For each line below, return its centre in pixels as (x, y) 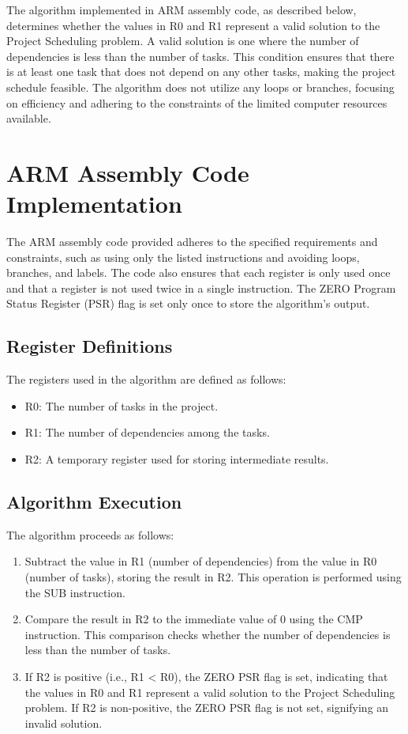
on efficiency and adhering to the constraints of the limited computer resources (197, 102)
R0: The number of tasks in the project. (122, 405)
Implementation (94, 204)
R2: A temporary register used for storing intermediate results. (177, 459)
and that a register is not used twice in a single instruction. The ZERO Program (201, 288)
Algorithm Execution (94, 501)
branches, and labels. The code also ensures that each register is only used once (198, 272)
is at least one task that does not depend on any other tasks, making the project (201, 72)
